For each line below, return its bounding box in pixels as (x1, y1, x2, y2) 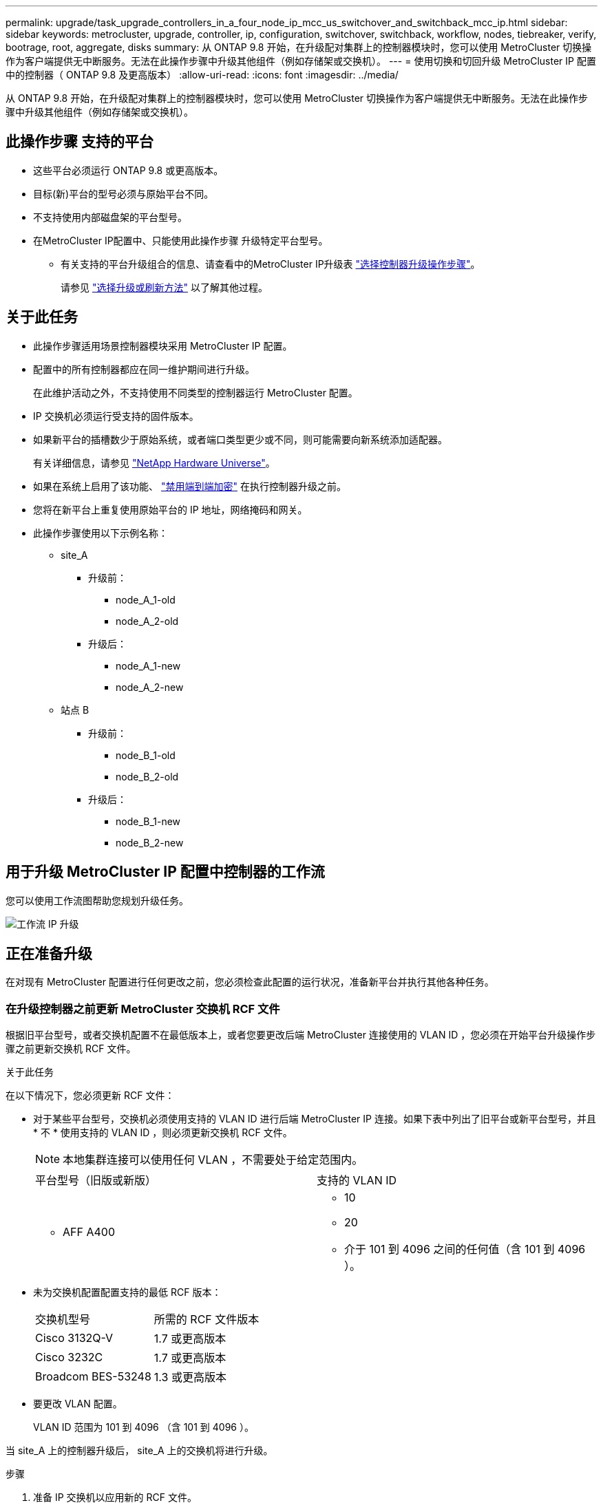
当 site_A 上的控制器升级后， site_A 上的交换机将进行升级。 (6, 1445, 273, 1457)
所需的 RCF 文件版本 (154, 1312, 260, 1327)
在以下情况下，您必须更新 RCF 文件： (6, 1089, 175, 1102)
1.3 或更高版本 (154, 1370, 226, 1385)
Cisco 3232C (35, 1350, 103, 1365)
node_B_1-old (116, 749, 176, 761)
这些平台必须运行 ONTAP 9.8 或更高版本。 (33, 164, 224, 176)
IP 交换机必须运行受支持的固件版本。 (33, 409, 199, 422)
